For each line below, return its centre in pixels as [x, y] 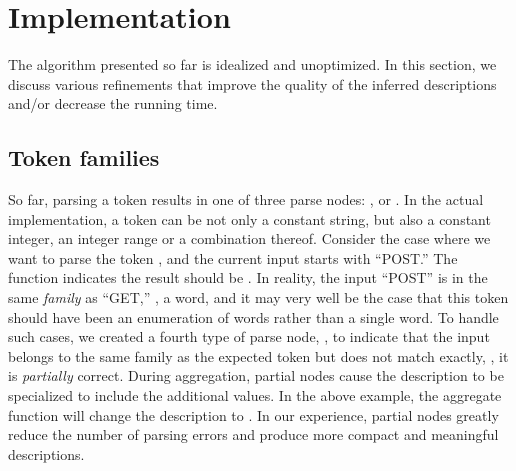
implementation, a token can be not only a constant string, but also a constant [249, 218]
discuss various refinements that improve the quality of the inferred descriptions [252, 83]
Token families [84, 157]
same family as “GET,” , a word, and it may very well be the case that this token [258, 297]
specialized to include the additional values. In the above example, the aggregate [255, 395]
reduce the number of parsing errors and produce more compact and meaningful [253, 434]
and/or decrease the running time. [113, 103]
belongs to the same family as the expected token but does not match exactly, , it [258, 355]
